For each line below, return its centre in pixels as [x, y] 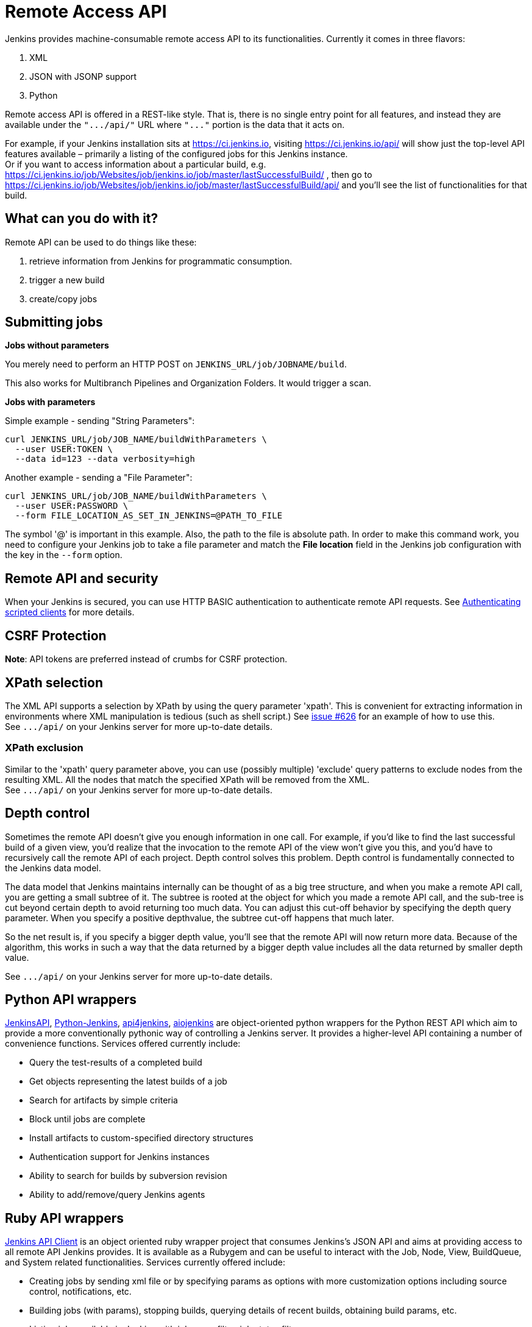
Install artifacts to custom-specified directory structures [141, 1138]
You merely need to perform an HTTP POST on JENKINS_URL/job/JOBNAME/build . [176, 364]
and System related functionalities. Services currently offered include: [145, 1262]
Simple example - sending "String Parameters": [100, 421]
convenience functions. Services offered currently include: [123, 1044]
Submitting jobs [54, 322]
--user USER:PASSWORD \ [72, 506]
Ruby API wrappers [65, 1218]
